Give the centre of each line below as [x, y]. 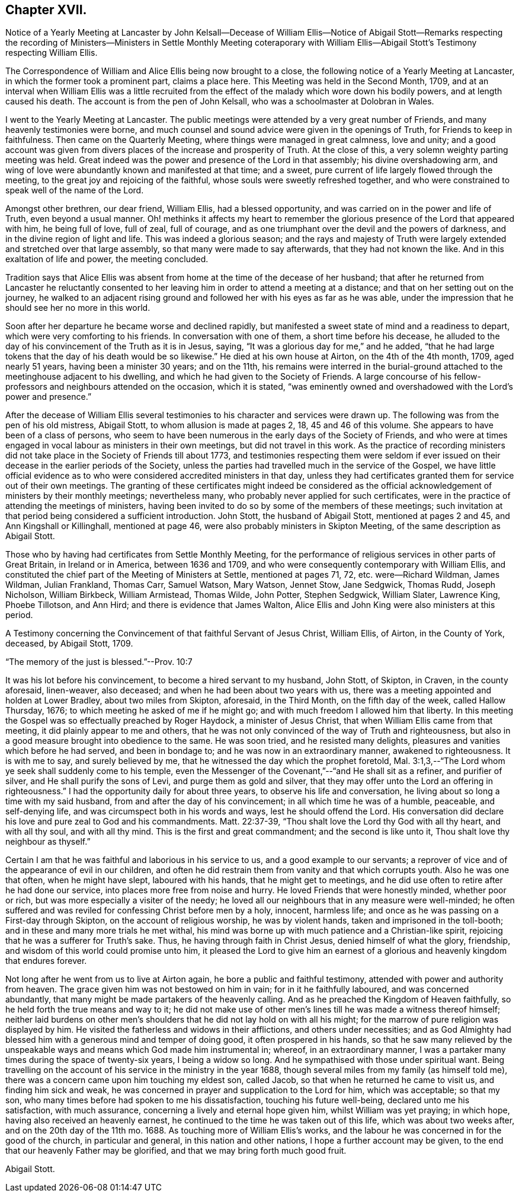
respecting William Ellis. [52, 53]
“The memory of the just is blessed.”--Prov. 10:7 [99, 662]
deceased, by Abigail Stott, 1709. [69, 644]
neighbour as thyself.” [48, 842]
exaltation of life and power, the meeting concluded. [107, 259]
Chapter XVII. [46, 10]
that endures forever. [46, 961]
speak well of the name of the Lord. [75, 190]
